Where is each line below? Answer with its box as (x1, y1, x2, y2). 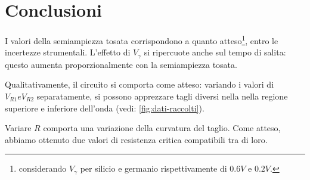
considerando (18, 162, 67, 175)
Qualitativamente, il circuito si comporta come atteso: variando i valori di (5, 78, 274, 91)
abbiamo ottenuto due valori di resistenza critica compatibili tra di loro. (5, 133, 268, 145)
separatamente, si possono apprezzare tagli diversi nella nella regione (36, 90, 288, 103)
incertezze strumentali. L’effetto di (5, 46, 131, 58)
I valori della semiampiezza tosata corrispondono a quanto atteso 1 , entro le (5, 33, 278, 46)
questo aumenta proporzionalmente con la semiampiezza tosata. (5, 58, 237, 70)
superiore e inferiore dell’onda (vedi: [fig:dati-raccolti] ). (5, 101, 204, 114)
